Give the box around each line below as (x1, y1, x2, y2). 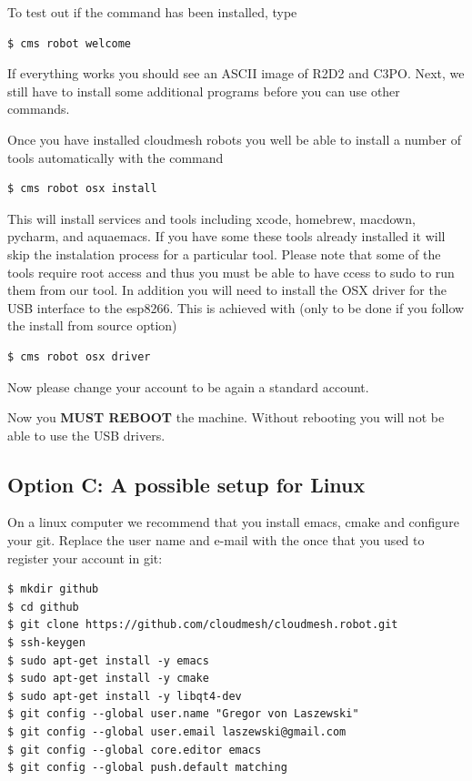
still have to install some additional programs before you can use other (7, 81, 400, 100)
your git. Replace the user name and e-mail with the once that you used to (7, 531, 425, 550)
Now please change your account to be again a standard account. (7, 377, 369, 396)
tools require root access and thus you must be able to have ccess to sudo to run (7, 262, 455, 281)
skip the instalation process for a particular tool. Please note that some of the (7, 244, 441, 263)
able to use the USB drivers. (7, 425, 166, 444)
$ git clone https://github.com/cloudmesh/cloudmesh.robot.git (7, 618, 398, 632)
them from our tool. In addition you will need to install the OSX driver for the (7, 280, 447, 299)
